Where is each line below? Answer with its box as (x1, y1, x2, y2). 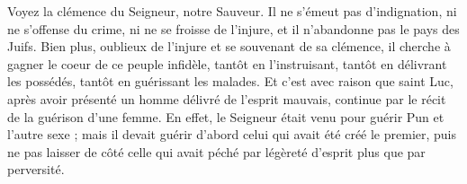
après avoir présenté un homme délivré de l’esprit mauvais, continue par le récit (7, 89, 446, 108)
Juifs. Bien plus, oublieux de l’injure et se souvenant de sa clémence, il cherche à (7, 37, 451, 56)
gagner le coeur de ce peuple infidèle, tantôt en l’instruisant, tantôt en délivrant (7, 54, 447, 73)
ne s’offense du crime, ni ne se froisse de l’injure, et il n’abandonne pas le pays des (7, 19, 460, 38)
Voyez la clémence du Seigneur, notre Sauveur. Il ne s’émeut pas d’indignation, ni (7, 2, 457, 20)
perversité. (7, 160, 65, 179)
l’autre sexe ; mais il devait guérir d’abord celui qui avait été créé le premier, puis (7, 125, 457, 144)
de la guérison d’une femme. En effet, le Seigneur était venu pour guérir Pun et (7, 107, 445, 126)
